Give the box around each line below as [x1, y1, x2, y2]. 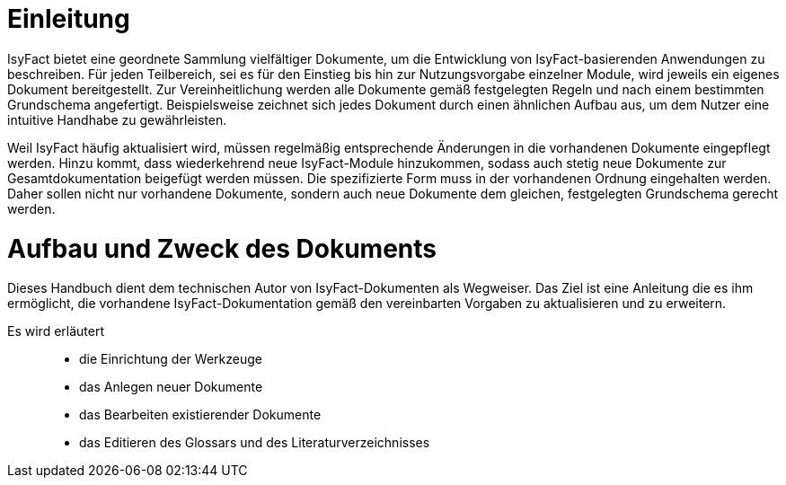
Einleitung [7, 4, 130, 34]
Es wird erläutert [7, 323, 104, 339]
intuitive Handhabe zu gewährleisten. [7, 111, 227, 128]
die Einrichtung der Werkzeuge [79, 351, 262, 367]
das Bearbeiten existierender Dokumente [79, 407, 322, 423]
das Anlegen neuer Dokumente [79, 379, 263, 395]
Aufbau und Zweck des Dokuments [7, 233, 437, 264]
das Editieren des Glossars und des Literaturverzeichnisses [79, 435, 430, 451]
